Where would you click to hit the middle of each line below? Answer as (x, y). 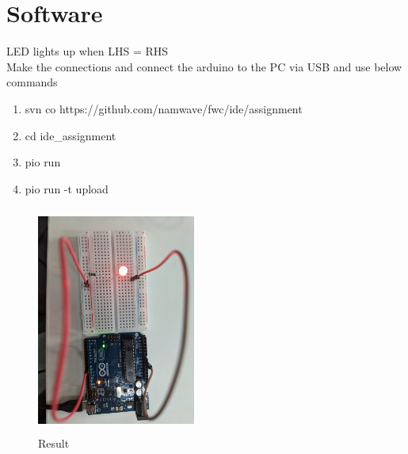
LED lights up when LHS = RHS (88, 51)
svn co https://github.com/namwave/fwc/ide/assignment (164, 108)
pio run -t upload (67, 188)
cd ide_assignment (71, 135)
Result (54, 443)
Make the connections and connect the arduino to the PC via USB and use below (204, 66)
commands (32, 82)
